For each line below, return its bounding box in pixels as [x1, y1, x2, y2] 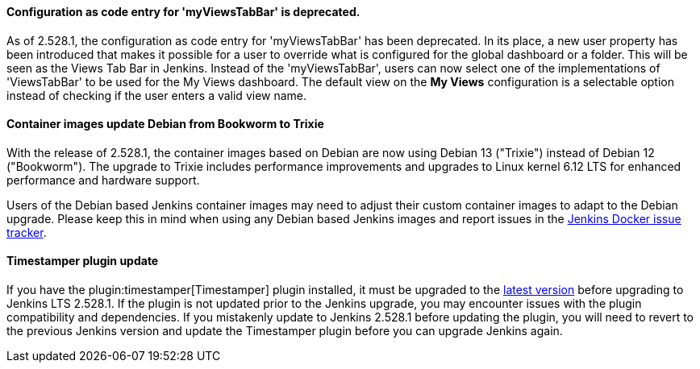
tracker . [6, 225, 47, 239]
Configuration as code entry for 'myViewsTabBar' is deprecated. [6, 5, 360, 19]
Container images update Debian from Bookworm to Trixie [6, 117, 324, 131]
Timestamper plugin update [6, 254, 159, 268]
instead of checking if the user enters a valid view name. [6, 88, 307, 102]
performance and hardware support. [6, 172, 200, 187]
